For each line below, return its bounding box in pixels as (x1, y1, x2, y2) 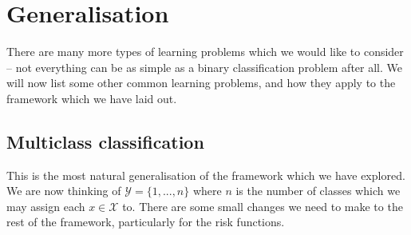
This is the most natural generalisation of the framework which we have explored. (6, 166, 405, 183)
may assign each (6, 197, 85, 214)
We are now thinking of (6, 182, 121, 199)
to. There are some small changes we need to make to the (122, 197, 403, 214)
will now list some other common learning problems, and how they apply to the (6, 74, 396, 91)
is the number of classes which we (235, 182, 401, 199)
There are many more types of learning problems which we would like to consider (6, 43, 404, 60)
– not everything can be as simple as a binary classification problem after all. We (6, 58, 402, 75)
